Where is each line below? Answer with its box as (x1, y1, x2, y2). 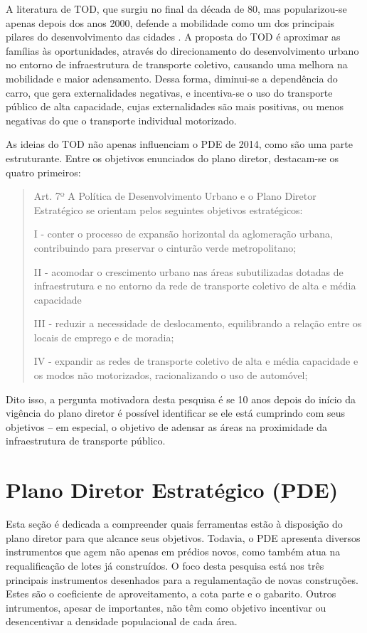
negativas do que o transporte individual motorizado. (6, 112, 237, 127)
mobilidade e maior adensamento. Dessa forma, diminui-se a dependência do (6, 70, 338, 85)
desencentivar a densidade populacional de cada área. (6, 614, 238, 629)
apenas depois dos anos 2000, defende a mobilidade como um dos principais (6, 15, 335, 30)
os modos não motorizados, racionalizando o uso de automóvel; (33, 368, 308, 383)
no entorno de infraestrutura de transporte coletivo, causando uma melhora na (6, 57, 348, 72)
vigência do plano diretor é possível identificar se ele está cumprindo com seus (6, 405, 345, 420)
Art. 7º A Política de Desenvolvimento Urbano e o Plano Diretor (33, 188, 317, 203)
